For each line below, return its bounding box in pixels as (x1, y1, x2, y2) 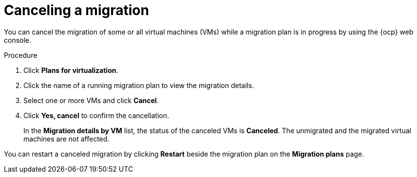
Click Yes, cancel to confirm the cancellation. (23, 111, 170, 120)
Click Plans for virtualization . (23, 66, 118, 74)
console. (4, 35, 32, 44)
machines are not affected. (23, 134, 110, 143)
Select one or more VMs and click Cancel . (23, 96, 159, 105)
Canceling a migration (4, 2, 149, 18)
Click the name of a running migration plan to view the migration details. (23, 81, 254, 89)
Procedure (4, 51, 38, 59)
